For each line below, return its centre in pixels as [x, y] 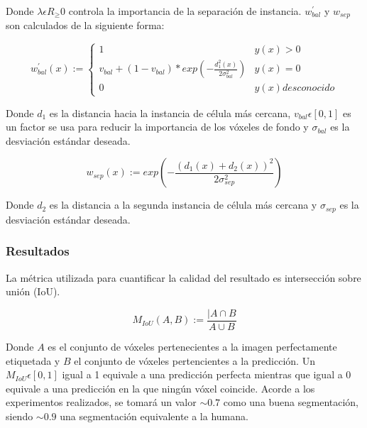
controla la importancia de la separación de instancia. [185, 11]
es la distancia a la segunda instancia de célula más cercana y [183, 205]
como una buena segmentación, [291, 402]
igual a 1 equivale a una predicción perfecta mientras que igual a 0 [207, 374]
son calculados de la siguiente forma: [85, 25]
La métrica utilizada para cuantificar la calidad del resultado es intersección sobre [183, 277]
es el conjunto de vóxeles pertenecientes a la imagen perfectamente [192, 346]
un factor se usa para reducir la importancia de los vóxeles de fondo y [157, 127]
